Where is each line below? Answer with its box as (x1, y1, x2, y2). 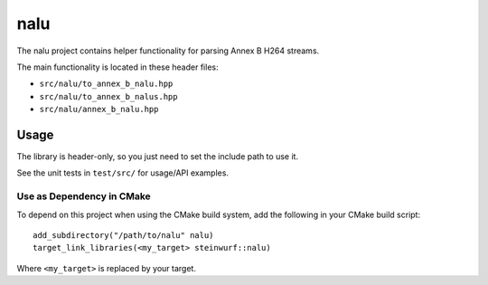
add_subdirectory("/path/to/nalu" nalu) (33, 230, 214, 240)
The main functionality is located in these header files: (16, 62, 219, 72)
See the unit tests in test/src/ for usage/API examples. (16, 167, 230, 178)
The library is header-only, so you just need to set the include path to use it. (16, 151, 298, 162)
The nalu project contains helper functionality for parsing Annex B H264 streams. (16, 45, 320, 56)
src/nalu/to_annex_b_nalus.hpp (39, 91, 178, 101)
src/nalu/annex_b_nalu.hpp (39, 104, 159, 115)
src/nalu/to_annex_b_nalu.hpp (39, 79, 174, 90)
